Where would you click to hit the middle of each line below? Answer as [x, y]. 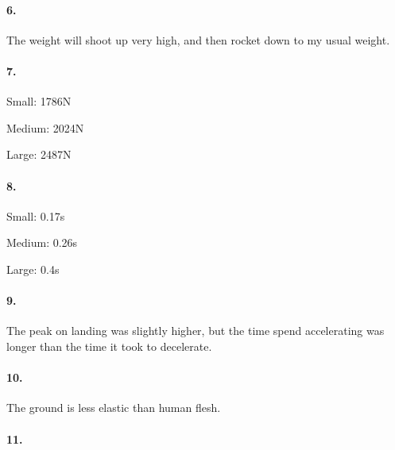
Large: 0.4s [33, 269]
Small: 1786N [39, 101]
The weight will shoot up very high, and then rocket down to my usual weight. [198, 39]
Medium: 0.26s [42, 242]
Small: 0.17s [36, 215]
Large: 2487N [39, 154]
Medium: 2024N [45, 127]
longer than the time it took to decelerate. [109, 346]
